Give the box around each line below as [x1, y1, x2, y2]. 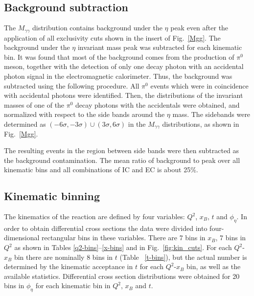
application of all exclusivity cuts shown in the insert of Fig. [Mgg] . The [4, 32, 221, 43]
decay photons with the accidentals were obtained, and [75, 99, 240, 110]
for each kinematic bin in [35, 280, 111, 291]
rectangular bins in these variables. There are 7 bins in [42, 232, 206, 243]
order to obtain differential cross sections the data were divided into [4, 223, 208, 233]
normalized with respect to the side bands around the [4, 109, 165, 119]
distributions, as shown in [162, 119, 239, 129]
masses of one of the [4, 99, 65, 110]
